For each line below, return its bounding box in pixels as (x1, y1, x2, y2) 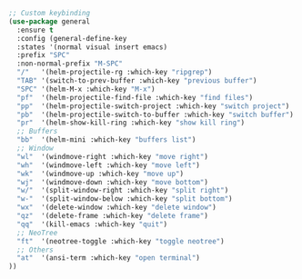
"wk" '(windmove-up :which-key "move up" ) (16, 169, 184, 178)
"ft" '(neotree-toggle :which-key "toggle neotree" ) (16, 236, 225, 245)
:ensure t (16, 25, 54, 35)
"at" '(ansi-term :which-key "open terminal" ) (16, 254, 201, 263)
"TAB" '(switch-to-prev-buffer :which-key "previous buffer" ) (16, 76, 257, 85)
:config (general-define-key (16, 34, 127, 43)
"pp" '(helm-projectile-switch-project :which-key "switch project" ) (16, 101, 290, 111)
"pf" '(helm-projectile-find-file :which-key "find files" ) (16, 93, 254, 102)
